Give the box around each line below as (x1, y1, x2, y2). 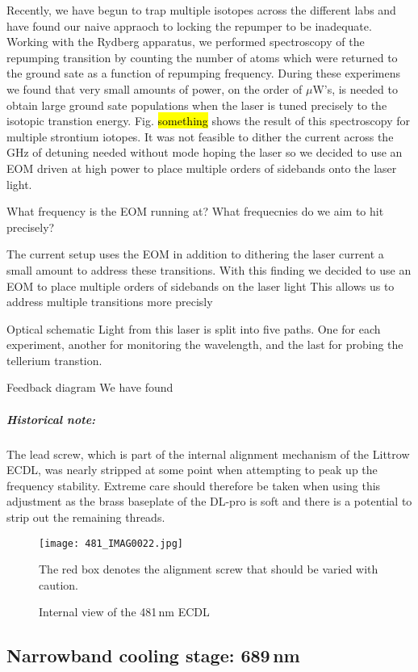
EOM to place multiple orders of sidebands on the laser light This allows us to (6, 277, 395, 294)
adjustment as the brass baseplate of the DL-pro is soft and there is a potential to (6, 493, 412, 510)
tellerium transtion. (6, 351, 102, 368)
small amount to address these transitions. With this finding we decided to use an (6, 261, 412, 278)
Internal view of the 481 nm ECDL (39, 603, 210, 620)
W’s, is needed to (312, 80, 398, 97)
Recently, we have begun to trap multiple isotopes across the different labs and (6, 2, 396, 18)
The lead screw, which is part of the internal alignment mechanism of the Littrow (6, 445, 410, 462)
